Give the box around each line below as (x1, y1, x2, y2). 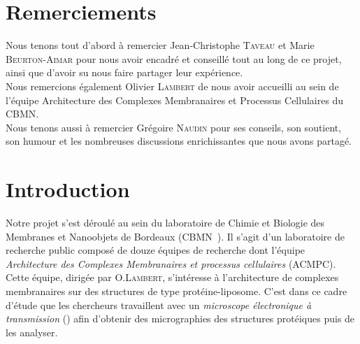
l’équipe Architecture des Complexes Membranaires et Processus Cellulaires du (6, 92, 344, 107)
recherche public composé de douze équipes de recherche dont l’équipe (6, 243, 305, 257)
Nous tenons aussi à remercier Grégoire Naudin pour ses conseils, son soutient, (6, 120, 342, 134)
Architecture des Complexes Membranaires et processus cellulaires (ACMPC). (6, 256, 336, 271)
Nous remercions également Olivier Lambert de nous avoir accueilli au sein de (6, 78, 339, 93)
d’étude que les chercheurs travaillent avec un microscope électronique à (6, 297, 312, 312)
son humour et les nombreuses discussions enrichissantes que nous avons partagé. (6, 134, 352, 148)
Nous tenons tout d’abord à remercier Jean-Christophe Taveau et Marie (6, 38, 315, 52)
